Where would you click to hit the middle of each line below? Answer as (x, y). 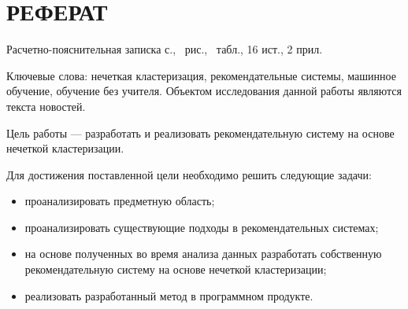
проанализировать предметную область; (120, 201)
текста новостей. (46, 106)
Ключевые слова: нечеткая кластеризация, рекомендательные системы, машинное (201, 75)
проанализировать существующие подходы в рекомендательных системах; (202, 227)
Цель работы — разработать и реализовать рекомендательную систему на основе (200, 132)
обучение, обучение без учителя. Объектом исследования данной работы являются (204, 91)
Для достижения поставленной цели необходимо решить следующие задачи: (189, 174)
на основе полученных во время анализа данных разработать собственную (203, 254)
